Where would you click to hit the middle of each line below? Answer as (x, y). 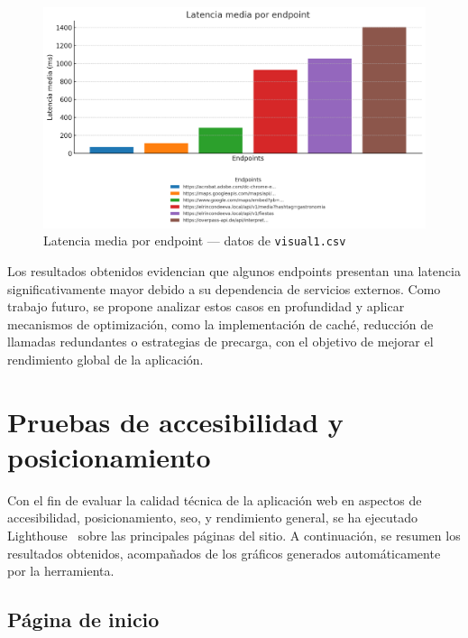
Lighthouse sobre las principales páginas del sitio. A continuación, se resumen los (234, 536)
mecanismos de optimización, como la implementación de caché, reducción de (220, 324)
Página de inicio (83, 620)
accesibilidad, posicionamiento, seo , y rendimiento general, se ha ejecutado (212, 518)
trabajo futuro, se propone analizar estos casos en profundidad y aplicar (206, 306)
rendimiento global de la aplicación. (106, 359)
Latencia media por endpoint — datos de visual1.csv (195, 240)
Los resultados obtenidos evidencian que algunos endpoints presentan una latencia (234, 270)
